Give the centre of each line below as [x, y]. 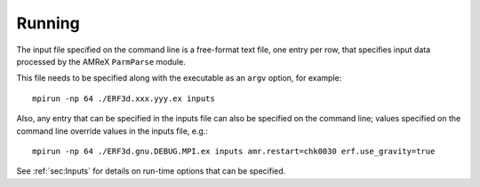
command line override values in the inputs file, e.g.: [112, 131]
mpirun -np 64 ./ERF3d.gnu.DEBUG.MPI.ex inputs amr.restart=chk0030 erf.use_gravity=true [234, 151]
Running [48, 23]
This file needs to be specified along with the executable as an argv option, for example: [179, 78]
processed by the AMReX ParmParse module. [101, 61]
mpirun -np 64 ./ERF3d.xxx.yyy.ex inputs [124, 98]
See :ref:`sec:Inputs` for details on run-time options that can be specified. [151, 171]
